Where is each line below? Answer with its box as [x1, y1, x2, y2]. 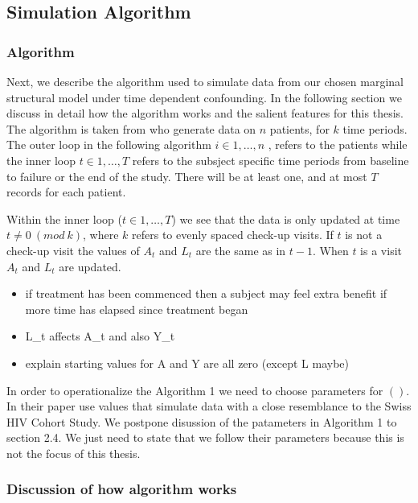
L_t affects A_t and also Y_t [25, 328, 175, 344]
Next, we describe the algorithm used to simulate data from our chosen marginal [6, 73, 404, 89]
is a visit [360, 241, 402, 258]
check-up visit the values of [6, 241, 140, 258]
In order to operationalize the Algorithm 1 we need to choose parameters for [6, 381, 383, 398]
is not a [345, 226, 383, 243]
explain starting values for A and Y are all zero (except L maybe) [25, 354, 350, 371]
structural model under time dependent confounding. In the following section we [6, 89, 402, 105]
